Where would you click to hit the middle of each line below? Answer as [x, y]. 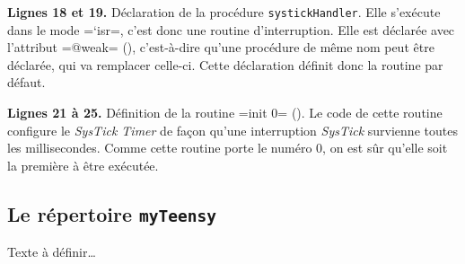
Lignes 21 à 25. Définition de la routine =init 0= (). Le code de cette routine [225, 113]
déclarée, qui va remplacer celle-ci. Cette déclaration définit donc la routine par [225, 64]
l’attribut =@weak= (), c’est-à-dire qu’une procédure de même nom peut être [221, 47]
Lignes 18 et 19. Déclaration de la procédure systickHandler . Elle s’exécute [224, 12]
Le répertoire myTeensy [112, 213]
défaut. [26, 82]
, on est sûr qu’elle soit [385, 148]
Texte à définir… [52, 252]
